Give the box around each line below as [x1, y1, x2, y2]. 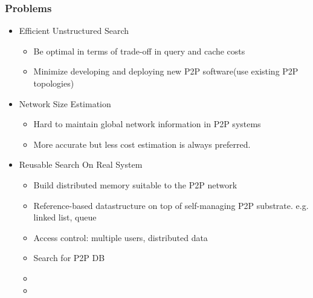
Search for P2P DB [33, 251, 105, 264]
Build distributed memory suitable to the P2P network [33, 178, 237, 191]
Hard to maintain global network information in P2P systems [33, 118, 261, 130]
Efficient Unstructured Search [19, 24, 129, 37]
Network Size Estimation [19, 97, 111, 110]
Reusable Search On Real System [19, 158, 143, 171]
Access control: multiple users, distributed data [33, 231, 208, 243]
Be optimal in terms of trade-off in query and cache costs [33, 44, 245, 57]
